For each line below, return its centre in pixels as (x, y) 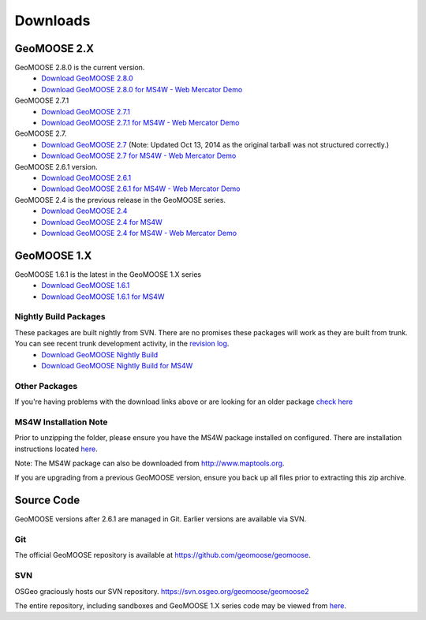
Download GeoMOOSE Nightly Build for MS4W (117, 365)
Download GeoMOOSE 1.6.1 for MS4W (103, 297)
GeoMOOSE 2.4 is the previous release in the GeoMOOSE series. (120, 200)
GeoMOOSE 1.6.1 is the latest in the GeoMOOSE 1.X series (108, 274)
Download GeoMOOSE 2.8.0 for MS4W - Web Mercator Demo (142, 89)
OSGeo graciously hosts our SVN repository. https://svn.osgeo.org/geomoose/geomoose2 (162, 591)
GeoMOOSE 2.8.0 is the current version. (80, 68)
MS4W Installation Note (61, 422)
